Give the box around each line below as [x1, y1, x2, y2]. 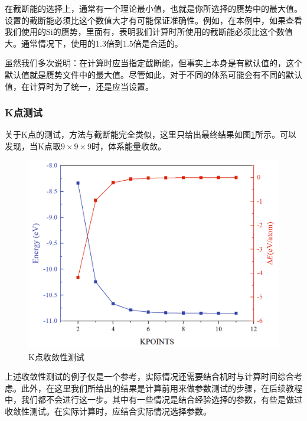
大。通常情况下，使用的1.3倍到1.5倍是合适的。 [5, 37, 183, 49]
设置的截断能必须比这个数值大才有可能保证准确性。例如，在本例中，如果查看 [5, 14, 302, 26]
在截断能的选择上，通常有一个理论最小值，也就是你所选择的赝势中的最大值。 [5, 2, 302, 14]
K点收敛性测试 [28, 350, 84, 363]
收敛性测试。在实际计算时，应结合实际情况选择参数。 [5, 404, 211, 417]
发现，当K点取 [5, 139, 61, 152]
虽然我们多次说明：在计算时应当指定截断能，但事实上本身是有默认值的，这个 [5, 57, 302, 69]
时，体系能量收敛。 [92, 139, 166, 152]
